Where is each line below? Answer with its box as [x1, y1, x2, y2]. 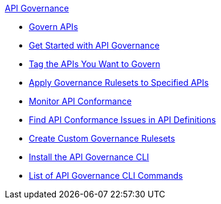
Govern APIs [29, 22, 78, 32]
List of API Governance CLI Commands [29, 170, 183, 181]
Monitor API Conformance [29, 96, 132, 106]
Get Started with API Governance [29, 40, 160, 50]
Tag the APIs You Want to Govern [29, 59, 160, 69]
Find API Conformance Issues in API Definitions [29, 115, 216, 125]
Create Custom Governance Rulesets [29, 133, 175, 143]
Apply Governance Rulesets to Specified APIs [29, 77, 209, 88]
